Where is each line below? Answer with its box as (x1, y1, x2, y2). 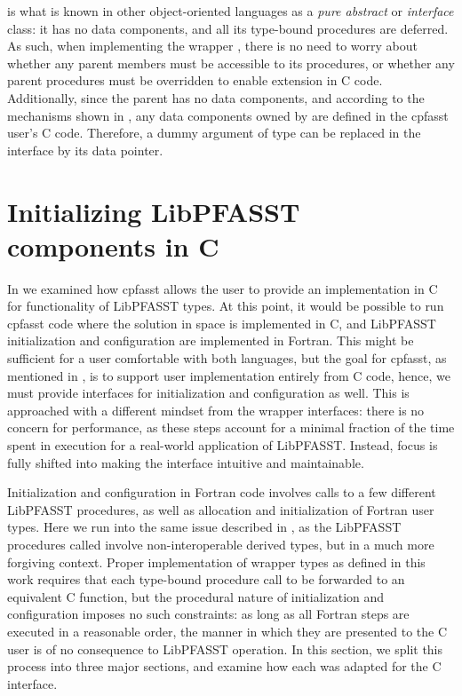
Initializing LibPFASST (7, 193, 300, 229)
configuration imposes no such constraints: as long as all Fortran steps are (7, 605, 410, 623)
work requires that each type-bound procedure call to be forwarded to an (7, 570, 405, 589)
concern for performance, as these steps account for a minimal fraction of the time (7, 418, 455, 437)
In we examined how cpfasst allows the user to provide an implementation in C (7, 279, 438, 297)
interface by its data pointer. (7, 140, 163, 159)
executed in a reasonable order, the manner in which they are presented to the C (7, 621, 448, 640)
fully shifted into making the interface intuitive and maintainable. (7, 453, 364, 471)
